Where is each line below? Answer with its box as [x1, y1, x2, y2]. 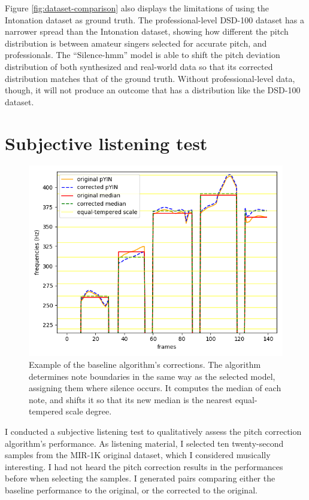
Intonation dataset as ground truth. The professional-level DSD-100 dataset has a [5, 13, 304, 26]
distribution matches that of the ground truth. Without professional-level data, [5, 72, 295, 84]
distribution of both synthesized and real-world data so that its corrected [5, 60, 273, 72]
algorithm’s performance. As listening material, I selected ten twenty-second [5, 437, 284, 449]
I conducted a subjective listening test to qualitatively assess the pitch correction [5, 425, 302, 438]
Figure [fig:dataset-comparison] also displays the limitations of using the [5, 2, 269, 14]
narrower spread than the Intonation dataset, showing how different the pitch [5, 25, 289, 38]
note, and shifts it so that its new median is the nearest [29, 393, 232, 406]
